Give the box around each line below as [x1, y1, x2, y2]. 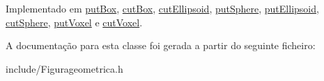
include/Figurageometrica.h [6, 61, 123, 75]
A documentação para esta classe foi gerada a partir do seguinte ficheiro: [6, 38, 316, 53]
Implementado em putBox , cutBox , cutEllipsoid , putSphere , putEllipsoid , [6, 1, 319, 15]
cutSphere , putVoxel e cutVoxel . [6, 15, 143, 29]
